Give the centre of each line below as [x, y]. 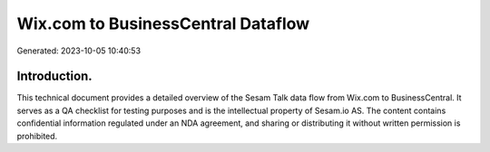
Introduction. [54, 76]
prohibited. [37, 136]
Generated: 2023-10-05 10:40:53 [78, 51]
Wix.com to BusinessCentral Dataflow [163, 24]
